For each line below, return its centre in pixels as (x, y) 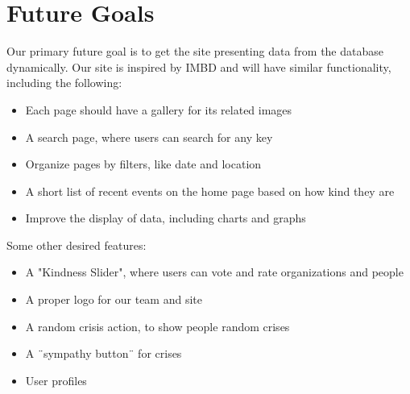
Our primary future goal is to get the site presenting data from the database (195, 51)
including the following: (64, 83)
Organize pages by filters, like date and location (143, 164)
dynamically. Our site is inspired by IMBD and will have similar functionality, (199, 66)
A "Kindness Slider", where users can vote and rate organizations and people (214, 272)
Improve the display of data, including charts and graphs (166, 218)
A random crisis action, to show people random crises (157, 326)
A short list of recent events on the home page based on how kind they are (210, 191)
